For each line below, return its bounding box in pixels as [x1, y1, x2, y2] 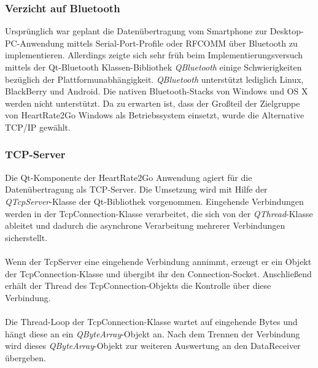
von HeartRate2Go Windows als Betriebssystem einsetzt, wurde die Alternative [5, 109, 304, 121]
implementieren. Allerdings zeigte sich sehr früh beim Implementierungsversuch [5, 48, 303, 61]
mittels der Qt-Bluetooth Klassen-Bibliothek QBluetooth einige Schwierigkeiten [5, 61, 302, 73]
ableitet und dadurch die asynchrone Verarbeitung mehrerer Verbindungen [5, 219, 285, 232]
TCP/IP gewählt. [5, 120, 71, 133]
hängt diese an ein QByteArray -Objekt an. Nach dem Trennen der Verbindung [5, 327, 300, 340]
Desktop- [270, 25, 304, 37]
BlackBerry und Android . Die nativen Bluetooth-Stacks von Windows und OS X [5, 85, 308, 98]
